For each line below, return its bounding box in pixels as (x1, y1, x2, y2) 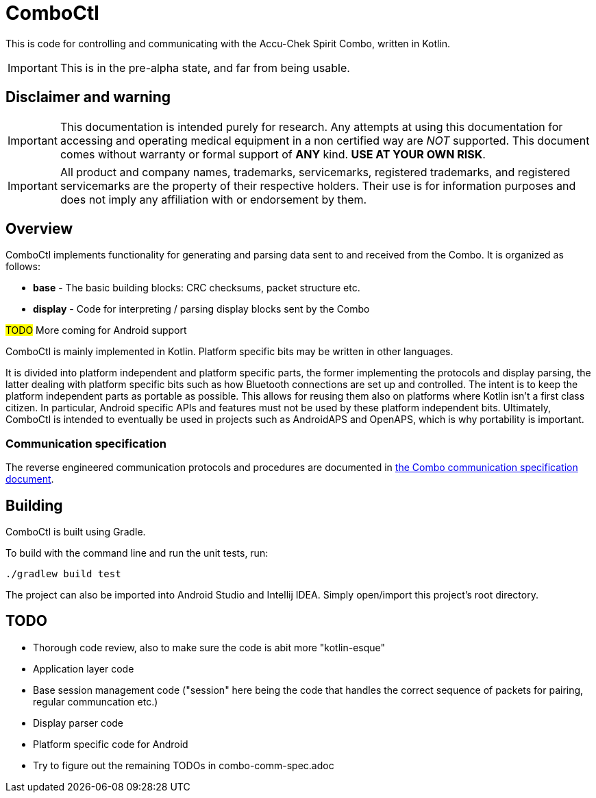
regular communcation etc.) (33, 695, 158, 708)
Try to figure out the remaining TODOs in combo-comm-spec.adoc (33, 759, 334, 771)
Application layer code (33, 662, 134, 675)
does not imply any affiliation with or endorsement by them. (60, 192, 367, 206)
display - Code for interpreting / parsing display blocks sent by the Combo (33, 303, 370, 315)
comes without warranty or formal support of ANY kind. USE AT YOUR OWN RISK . (60, 147, 486, 161)
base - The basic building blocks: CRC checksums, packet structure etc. (33, 282, 360, 294)
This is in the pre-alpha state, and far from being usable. (60, 60, 350, 75)
